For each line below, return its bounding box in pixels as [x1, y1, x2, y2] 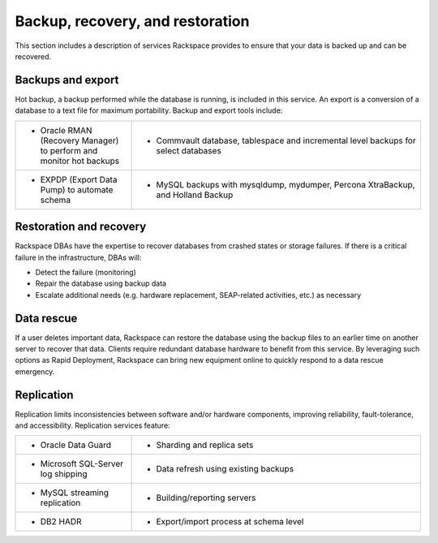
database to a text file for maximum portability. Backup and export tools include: [15, 106, 283, 115]
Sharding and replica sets [156, 439, 254, 450]
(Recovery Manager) [40, 135, 119, 146]
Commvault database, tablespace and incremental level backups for [156, 135, 417, 146]
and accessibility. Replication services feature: [15, 420, 170, 430]
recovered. [15, 51, 52, 61]
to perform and [40, 144, 98, 156]
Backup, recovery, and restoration [15, 12, 250, 30]
